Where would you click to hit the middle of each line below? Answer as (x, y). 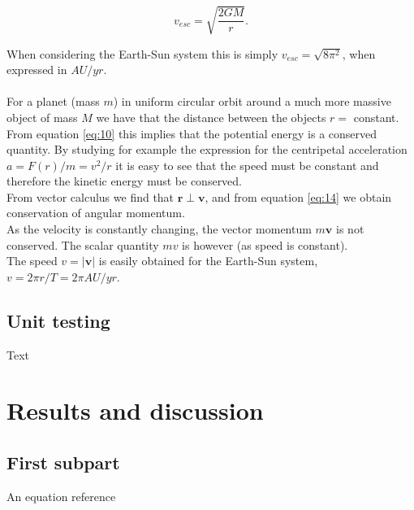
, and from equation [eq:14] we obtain (298, 196)
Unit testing (58, 320)
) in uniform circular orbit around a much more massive (252, 101)
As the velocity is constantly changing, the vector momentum (159, 229)
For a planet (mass (53, 101)
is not (350, 229)
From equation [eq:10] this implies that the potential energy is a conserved (192, 133)
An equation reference (61, 496)
